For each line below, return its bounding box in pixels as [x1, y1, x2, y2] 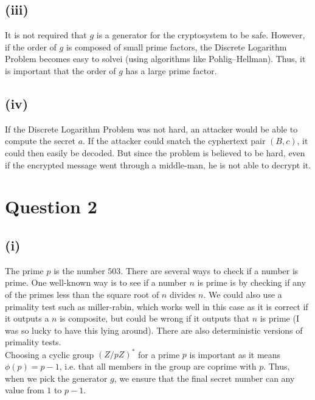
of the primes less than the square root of [5, 288, 159, 300]
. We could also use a [203, 288, 282, 300]
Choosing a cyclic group [5, 348, 94, 360]
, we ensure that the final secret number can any [114, 371, 295, 384]
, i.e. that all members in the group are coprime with [59, 359, 257, 372]
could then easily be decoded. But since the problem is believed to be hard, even [5, 146, 305, 159]
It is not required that [5, 29, 87, 41]
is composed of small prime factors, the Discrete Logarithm [66, 40, 287, 53]
